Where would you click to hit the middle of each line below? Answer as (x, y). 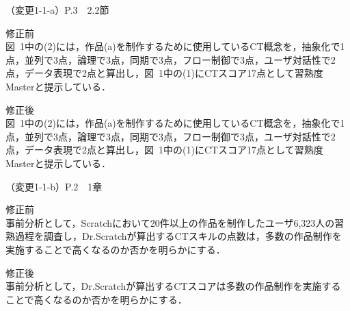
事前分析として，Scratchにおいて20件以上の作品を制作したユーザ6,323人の (170, 222)
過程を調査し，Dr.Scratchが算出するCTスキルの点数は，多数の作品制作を (178, 236)
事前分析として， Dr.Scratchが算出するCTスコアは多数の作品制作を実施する (173, 286)
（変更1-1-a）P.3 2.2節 (57, 10)
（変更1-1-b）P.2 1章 (54, 186)
